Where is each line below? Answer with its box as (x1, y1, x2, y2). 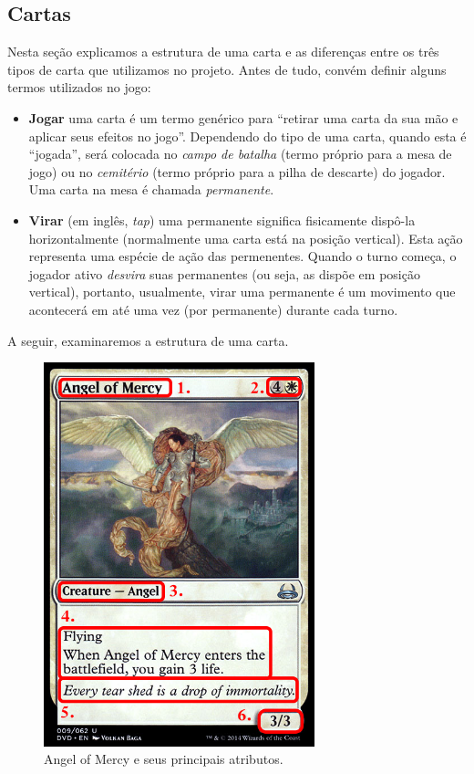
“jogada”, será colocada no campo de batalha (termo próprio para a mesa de (28, 144, 452, 163)
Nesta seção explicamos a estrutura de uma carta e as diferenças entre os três (7, 42, 439, 61)
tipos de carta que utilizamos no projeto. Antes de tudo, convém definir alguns (7, 59, 447, 78)
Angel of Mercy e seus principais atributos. (44, 749, 283, 769)
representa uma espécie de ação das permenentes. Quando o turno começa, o (28, 246, 457, 266)
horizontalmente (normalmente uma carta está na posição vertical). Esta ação (28, 228, 463, 247)
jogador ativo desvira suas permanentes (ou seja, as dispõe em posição (28, 264, 420, 283)
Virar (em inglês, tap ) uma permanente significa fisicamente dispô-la (28, 210, 416, 229)
